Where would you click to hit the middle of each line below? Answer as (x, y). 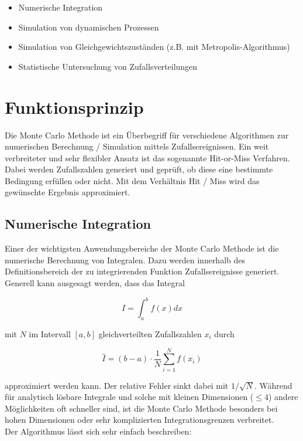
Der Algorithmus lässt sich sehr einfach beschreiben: (98, 431)
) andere (283, 397)
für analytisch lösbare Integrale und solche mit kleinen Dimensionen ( (129, 397)
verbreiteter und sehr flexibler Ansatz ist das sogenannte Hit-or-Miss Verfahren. (147, 157)
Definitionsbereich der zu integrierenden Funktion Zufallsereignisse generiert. (142, 271)
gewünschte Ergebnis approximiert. (68, 192)
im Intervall (50, 333)
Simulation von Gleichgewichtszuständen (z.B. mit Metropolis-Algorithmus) (154, 47)
